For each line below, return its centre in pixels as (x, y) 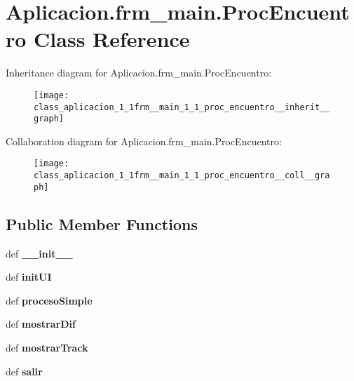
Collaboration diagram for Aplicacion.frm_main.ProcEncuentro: (144, 141)
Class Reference (112, 39)
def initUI (29, 277)
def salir (24, 371)
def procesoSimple (49, 300)
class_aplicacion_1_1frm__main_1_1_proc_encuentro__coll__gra (182, 176)
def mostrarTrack (47, 348)
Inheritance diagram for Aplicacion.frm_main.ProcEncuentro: (139, 73)
